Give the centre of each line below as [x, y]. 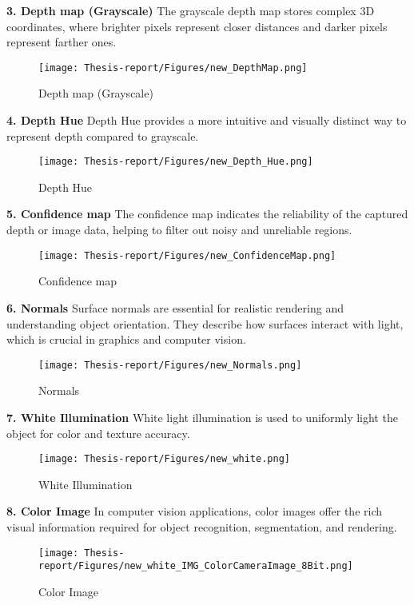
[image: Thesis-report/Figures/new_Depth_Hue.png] [176, 162]
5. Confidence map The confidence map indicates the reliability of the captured [207, 214]
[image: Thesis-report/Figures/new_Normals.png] [170, 365]
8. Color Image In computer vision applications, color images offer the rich [195, 511]
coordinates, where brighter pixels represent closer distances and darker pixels [197, 26]
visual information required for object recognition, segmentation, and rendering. [202, 526]
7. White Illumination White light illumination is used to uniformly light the [202, 417]
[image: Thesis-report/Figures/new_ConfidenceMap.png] [187, 255]
